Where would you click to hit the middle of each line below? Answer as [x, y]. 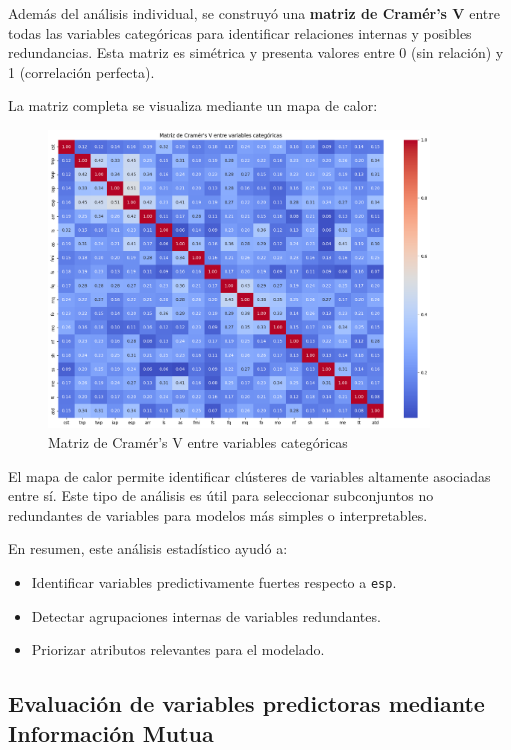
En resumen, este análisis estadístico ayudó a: [148, 548]
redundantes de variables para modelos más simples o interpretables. [218, 514]
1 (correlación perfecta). [81, 71]
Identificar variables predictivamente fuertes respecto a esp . [214, 582]
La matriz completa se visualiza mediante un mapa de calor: [193, 105]
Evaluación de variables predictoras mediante [246, 703]
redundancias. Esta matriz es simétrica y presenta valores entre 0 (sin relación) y [256, 52]
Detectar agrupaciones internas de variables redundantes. [206, 615]
